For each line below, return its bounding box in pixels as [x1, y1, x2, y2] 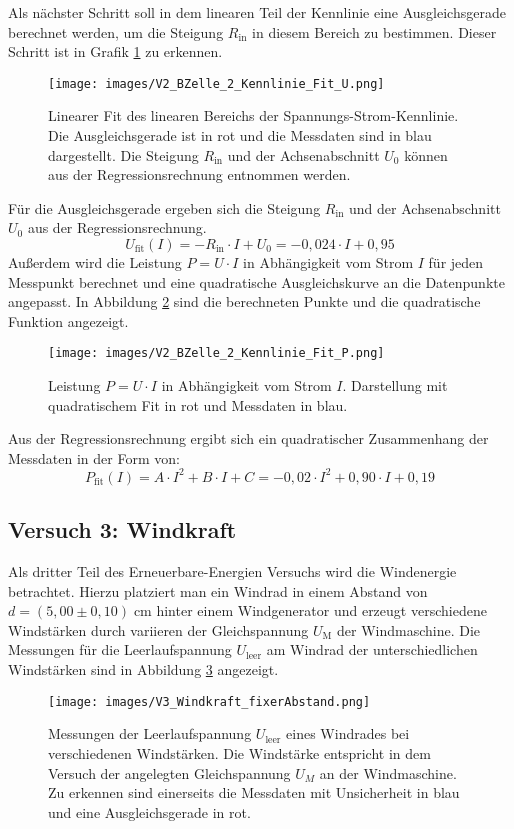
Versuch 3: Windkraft [8, 514, 237, 545]
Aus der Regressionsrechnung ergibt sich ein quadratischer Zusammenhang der [8, 428, 489, 449]
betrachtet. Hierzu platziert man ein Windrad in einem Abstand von [8, 580, 428, 601]
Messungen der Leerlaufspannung [48, 723, 252, 744]
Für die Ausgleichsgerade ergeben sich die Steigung [8, 197, 321, 218]
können [404, 144, 448, 165]
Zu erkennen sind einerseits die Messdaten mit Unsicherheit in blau [48, 782, 460, 803]
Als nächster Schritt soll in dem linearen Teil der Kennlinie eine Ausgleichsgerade [8, 2, 506, 22]
